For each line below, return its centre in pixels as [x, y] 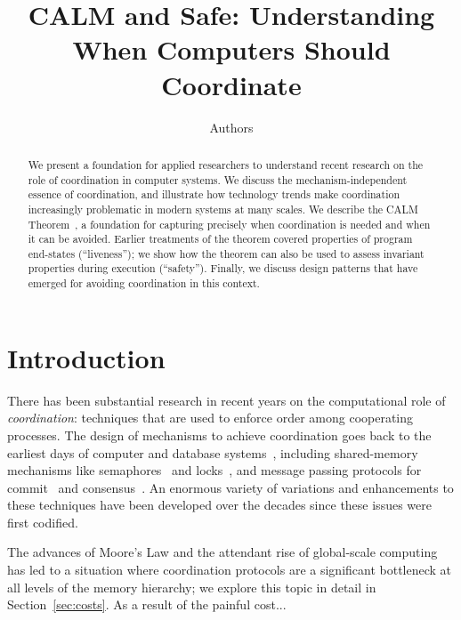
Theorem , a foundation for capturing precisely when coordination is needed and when [229, 224]
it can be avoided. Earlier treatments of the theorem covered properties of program [220, 239]
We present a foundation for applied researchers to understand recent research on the [226, 164]
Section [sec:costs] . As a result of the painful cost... [147, 604]
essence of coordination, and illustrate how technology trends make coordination [214, 194]
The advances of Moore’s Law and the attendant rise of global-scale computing [222, 552]
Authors [231, 127]
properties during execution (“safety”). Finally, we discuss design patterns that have [223, 268]
